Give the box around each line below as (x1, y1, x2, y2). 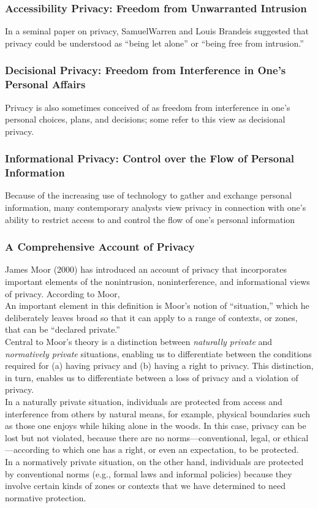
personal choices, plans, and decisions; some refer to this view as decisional (5, 113, 286, 126)
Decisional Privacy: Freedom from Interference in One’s (5, 63, 286, 78)
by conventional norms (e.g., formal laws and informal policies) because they (5, 467, 292, 480)
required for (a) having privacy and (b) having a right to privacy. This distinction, (5, 359, 314, 372)
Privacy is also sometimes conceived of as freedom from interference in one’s (5, 100, 290, 113)
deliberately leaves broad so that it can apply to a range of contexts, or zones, (5, 311, 298, 324)
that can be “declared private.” (5, 323, 120, 336)
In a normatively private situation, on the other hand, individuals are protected (5, 455, 304, 468)
